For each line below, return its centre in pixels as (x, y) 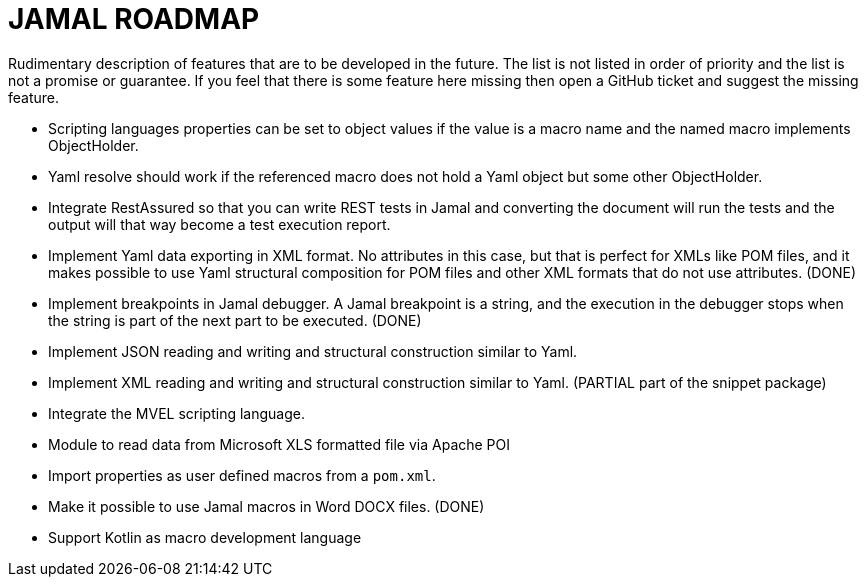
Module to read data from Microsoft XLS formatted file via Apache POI (279, 444)
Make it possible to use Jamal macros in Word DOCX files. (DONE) (266, 506)
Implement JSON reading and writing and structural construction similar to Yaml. (313, 351)
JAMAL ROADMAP (134, 19)
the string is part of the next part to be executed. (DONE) (235, 320)
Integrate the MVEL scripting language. (176, 413)
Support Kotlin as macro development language (205, 537)
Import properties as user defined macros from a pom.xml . (242, 475)
